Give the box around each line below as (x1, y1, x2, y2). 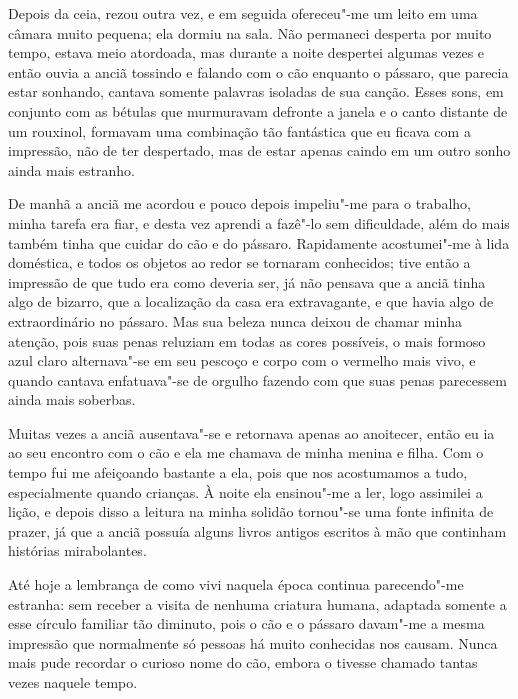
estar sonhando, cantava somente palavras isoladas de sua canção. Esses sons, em (8, 81, 504, 102)
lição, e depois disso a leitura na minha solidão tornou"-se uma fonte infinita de (8, 501, 494, 522)
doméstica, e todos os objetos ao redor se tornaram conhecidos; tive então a (8, 252, 471, 273)
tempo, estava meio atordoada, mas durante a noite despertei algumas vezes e (8, 42, 485, 63)
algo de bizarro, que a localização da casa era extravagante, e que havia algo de (8, 291, 494, 312)
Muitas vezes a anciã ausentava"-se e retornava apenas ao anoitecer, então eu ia (8, 422, 495, 443)
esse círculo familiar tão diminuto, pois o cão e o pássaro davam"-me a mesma (8, 613, 485, 634)
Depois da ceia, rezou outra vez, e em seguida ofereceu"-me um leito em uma (8, 3, 478, 23)
